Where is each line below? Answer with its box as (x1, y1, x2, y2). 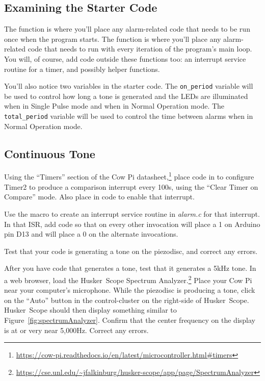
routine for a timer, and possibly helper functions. (4, 63, 160, 74)
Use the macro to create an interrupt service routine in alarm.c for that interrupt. (4, 208, 260, 219)
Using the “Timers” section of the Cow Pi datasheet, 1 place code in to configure (4, 170, 254, 182)
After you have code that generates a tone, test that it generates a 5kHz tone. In (4, 263, 256, 273)
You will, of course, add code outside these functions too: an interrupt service (4, 53, 246, 64)
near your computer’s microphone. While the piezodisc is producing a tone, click (4, 285, 255, 295)
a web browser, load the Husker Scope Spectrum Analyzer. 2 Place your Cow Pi (4, 273, 252, 285)
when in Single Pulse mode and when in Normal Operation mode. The (4, 100, 225, 111)
